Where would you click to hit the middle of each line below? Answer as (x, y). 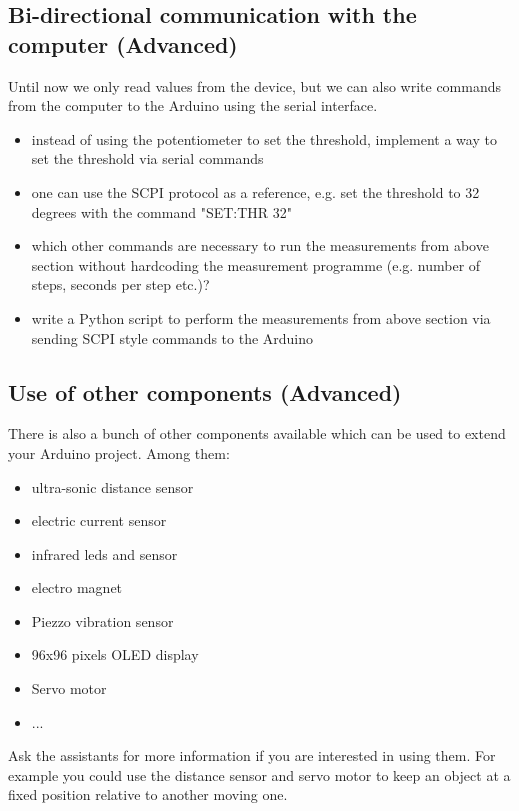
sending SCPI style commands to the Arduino (172, 337)
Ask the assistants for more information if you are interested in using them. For (252, 755)
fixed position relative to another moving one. (148, 794)
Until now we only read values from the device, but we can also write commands (255, 85)
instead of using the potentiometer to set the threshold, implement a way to (264, 138)
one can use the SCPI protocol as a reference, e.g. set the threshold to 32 (255, 191)
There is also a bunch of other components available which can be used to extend (257, 433)
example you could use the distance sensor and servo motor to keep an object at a (259, 774)
